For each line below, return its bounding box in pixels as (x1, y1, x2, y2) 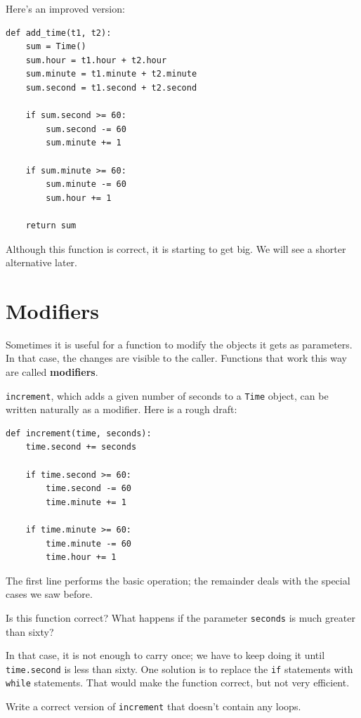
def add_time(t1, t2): (6, 27, 112, 38)
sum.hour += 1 (46, 192, 112, 203)
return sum (25, 220, 77, 230)
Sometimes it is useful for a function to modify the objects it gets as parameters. (6, 337, 353, 351)
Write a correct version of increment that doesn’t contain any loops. (6, 699, 301, 714)
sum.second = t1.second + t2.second (25, 82, 197, 93)
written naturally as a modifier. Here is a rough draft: (6, 402, 237, 417)
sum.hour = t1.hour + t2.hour (25, 55, 167, 65)
